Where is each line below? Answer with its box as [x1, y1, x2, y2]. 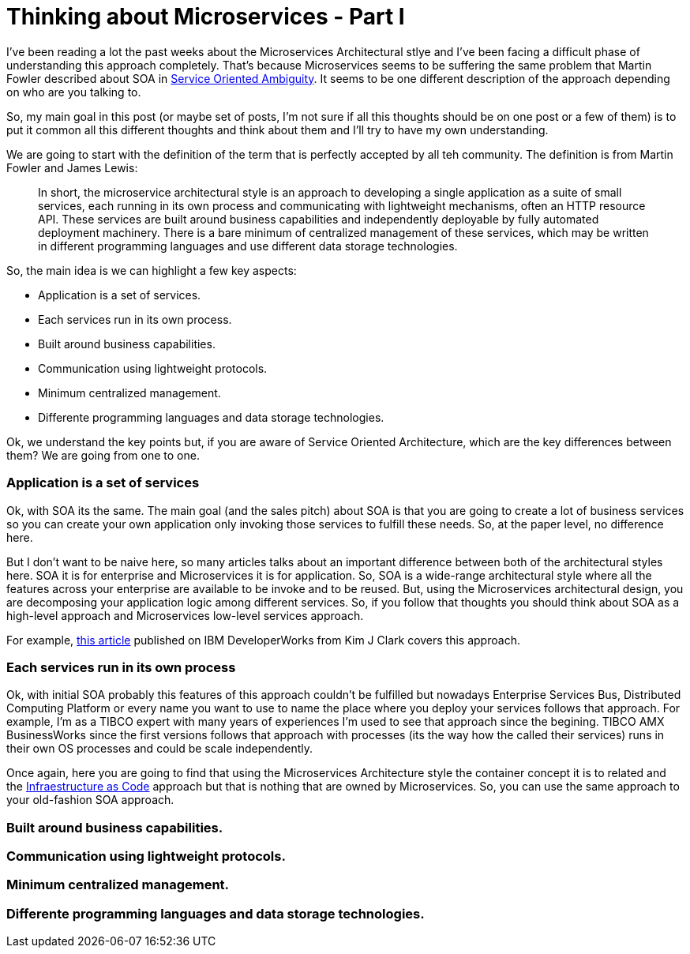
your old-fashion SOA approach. [6, 793, 174, 807]
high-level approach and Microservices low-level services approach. [6, 608, 364, 622]
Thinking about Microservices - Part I [6, 3, 405, 30]
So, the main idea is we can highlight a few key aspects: [6, 263, 297, 277]
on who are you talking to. [6, 85, 141, 99]
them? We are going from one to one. [6, 448, 200, 462]
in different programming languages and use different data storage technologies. [38, 238, 458, 253]
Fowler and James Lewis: [6, 160, 138, 175]
